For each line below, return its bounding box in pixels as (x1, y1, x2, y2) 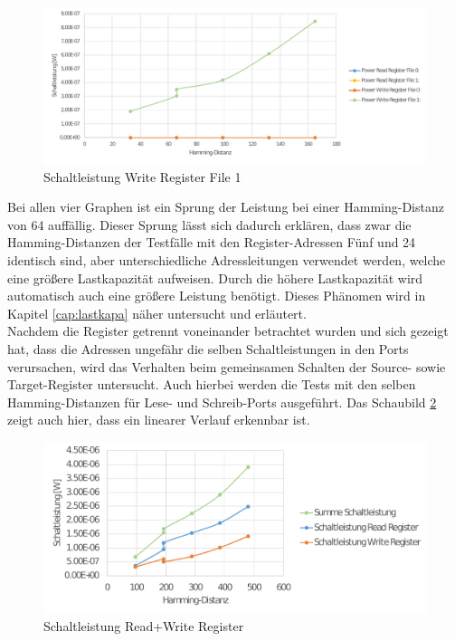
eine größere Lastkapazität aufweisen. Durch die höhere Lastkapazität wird (7, 268, 423, 287)
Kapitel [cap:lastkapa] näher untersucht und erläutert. (7, 303, 307, 322)
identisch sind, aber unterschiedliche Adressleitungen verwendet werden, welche (7, 251, 446, 270)
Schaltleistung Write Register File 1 (43, 167, 242, 186)
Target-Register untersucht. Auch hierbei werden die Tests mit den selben (7, 375, 416, 394)
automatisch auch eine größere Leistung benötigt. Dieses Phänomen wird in (7, 286, 426, 305)
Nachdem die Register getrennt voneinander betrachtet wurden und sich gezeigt (7, 321, 449, 340)
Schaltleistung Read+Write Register (43, 617, 244, 636)
